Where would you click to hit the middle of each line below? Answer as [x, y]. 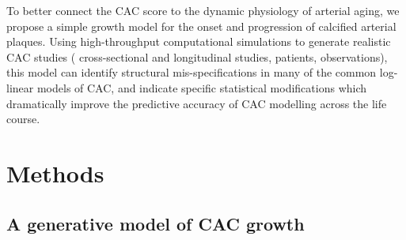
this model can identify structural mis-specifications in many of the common [192, 72]
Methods [55, 172]
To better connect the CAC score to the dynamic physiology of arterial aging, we [203, 10]
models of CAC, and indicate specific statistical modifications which [202, 87]
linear [20, 87]
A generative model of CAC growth [156, 223]
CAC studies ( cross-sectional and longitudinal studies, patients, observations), [197, 56]
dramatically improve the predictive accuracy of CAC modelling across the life [197, 103]
